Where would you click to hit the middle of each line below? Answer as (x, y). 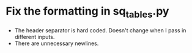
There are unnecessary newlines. (57, 43)
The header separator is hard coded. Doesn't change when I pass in (100, 30)
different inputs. (35, 37)
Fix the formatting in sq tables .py (87, 12)
